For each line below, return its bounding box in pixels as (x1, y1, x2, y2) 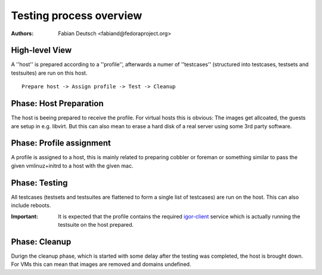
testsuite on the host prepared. (58, 221, 134, 228)
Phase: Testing (11, 178, 68, 188)
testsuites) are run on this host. (11, 69, 88, 76)
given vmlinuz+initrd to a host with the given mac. (11, 162, 134, 169)
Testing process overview (11, 9, 143, 22)
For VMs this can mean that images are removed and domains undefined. (11, 261, 191, 268)
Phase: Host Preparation (11, 98, 104, 109)
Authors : (11, 30, 34, 37)
